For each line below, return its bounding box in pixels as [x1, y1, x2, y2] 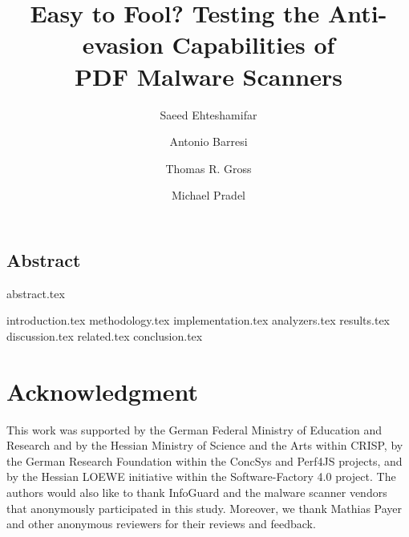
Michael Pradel [171, 187, 246, 204]
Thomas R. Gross [165, 159, 252, 176]
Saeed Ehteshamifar [160, 106, 257, 123]
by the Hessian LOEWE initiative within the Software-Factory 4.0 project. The [6, 468, 396, 485]
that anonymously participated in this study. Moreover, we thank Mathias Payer [6, 499, 403, 516]
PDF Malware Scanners [74, 59, 342, 92]
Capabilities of [172, 28, 335, 61]
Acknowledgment [6, 374, 198, 407]
